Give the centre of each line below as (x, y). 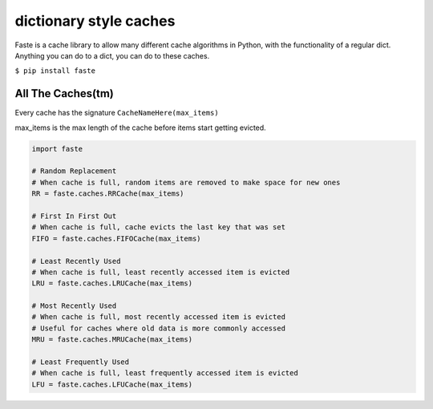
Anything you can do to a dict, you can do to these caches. (112, 55)
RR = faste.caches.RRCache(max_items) (108, 194)
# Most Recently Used (74, 306)
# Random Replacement (74, 171)
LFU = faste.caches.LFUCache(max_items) (112, 384)
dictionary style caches (95, 21)
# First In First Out (74, 216)
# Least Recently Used (76, 261)
